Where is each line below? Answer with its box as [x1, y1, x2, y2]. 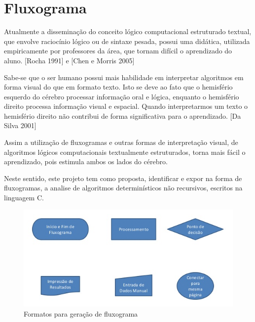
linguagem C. [4, 192, 44, 203]
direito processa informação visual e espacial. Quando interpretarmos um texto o [4, 101, 248, 111]
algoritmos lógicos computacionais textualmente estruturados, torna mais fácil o [4, 146, 246, 157]
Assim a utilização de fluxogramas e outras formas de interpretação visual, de [4, 137, 238, 147]
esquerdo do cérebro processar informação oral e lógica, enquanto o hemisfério [4, 91, 239, 101]
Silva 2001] [4, 120, 36, 131]
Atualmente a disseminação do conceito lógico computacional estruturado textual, [4, 26, 252, 37]
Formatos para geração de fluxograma [24, 309, 138, 319]
